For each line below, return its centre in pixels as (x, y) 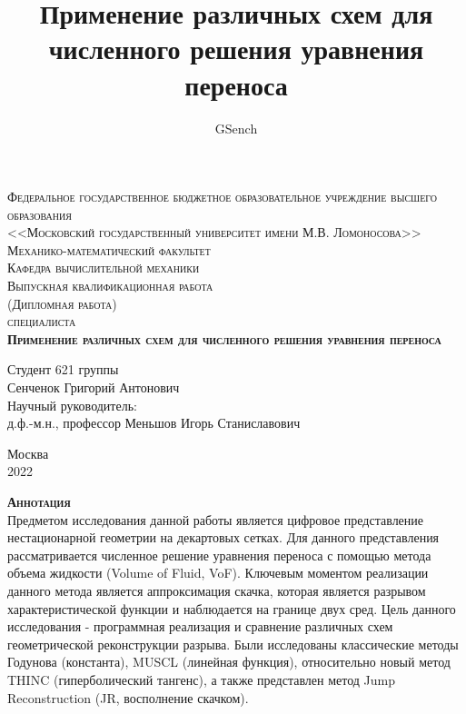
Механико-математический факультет (109, 249)
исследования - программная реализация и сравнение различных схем (200, 626)
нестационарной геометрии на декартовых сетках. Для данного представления (223, 537)
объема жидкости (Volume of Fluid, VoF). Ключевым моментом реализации (218, 573)
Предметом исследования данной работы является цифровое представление (216, 519)
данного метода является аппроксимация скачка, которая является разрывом (217, 590)
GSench (236, 128)
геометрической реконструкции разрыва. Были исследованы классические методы (233, 644)
